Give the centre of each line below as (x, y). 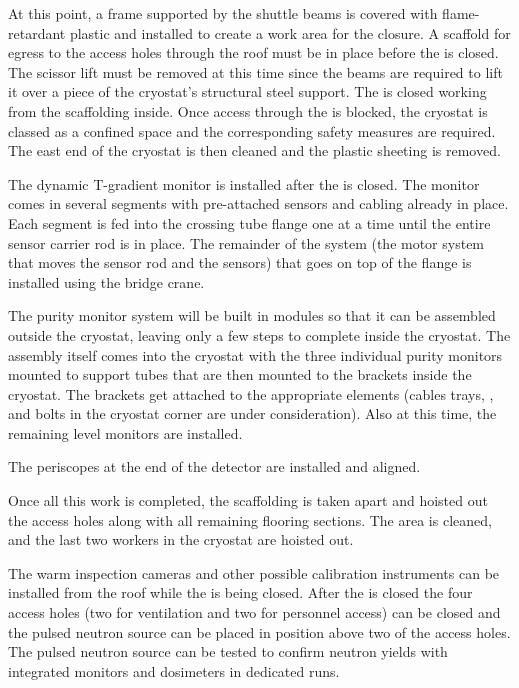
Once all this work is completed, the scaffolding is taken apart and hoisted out (248, 500)
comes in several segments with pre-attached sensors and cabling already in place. (258, 203)
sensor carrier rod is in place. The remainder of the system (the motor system (246, 242)
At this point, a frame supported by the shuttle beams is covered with (223, 13)
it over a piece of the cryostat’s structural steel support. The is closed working (247, 91)
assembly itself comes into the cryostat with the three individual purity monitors (255, 354)
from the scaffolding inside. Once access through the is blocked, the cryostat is (248, 110)
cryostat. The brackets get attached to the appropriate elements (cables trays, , (251, 393)
